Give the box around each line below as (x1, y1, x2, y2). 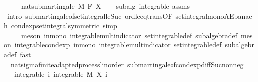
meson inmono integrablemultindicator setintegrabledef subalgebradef (21, 30, 238, 40)
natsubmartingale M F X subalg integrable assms (21, 1, 190, 11)
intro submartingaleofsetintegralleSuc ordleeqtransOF (7, 10, 172, 21)
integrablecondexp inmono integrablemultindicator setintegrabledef (14, 40, 222, 50)
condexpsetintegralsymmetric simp (11, 20, 117, 31)
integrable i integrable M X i (14, 69, 107, 79)
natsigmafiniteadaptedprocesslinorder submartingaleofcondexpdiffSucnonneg (10, 59, 244, 69)
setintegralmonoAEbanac (175, 10, 252, 21)
